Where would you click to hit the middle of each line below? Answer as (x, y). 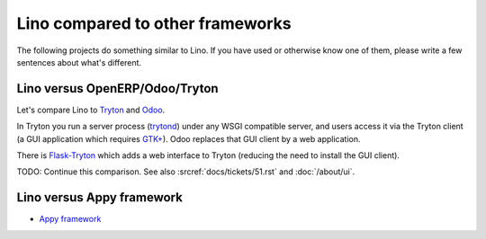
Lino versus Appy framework (100, 198)
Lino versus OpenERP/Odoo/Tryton (118, 89)
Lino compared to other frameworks (154, 23)
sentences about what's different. (79, 62)
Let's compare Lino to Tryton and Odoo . (91, 110)
